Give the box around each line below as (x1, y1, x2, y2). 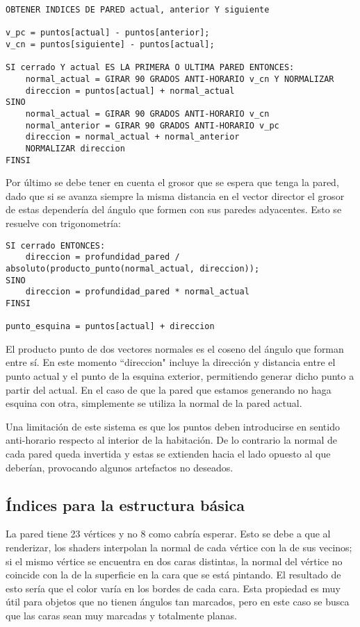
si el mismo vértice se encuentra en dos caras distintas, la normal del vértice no (6, 553, 343, 568)
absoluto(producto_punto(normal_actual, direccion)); (6, 263, 260, 274)
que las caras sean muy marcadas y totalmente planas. (6, 608, 237, 622)
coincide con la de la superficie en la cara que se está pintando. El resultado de (6, 567, 341, 582)
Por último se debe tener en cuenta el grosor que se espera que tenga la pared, (6, 175, 339, 190)
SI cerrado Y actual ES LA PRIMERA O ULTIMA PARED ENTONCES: (6, 62, 295, 73)
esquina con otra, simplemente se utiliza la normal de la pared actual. (6, 396, 302, 410)
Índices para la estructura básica (6, 494, 245, 515)
